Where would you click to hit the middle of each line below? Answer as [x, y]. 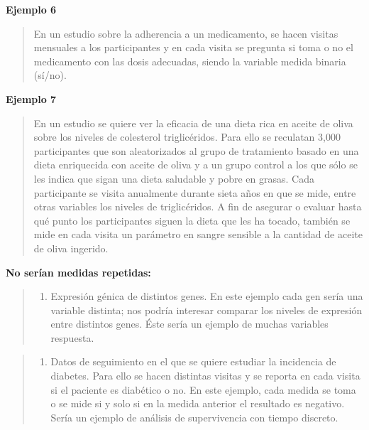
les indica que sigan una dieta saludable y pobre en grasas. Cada [174, 178]
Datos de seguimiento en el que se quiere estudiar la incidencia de [193, 361]
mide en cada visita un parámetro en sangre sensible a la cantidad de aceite [198, 234]
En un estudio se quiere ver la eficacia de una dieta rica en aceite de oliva [193, 123]
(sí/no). [50, 75]
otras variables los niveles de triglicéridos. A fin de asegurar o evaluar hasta [198, 206]
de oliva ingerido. [71, 248]
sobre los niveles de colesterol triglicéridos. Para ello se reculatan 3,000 [187, 137]
